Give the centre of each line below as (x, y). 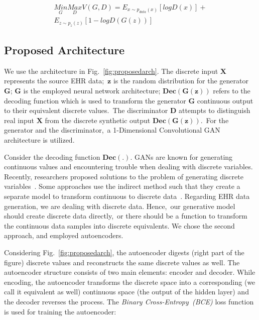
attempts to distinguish (214, 110)
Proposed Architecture (64, 50)
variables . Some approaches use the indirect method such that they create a (122, 186)
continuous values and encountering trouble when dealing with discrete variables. (128, 167)
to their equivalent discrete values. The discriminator (86, 110)
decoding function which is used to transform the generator (95, 100)
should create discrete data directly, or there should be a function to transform (126, 216)
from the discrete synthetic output (98, 120)
